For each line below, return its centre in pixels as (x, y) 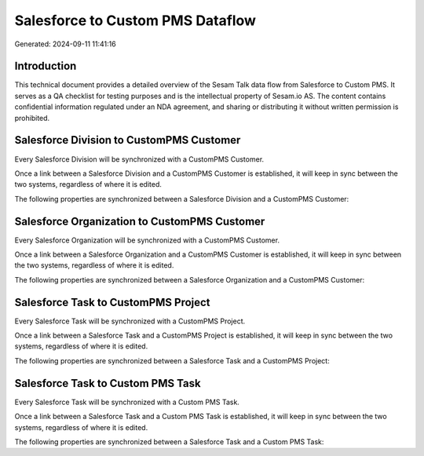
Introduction (46, 66)
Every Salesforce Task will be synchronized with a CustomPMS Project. (130, 321)
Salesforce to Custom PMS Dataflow (135, 20)
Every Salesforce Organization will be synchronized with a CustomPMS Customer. (147, 240)
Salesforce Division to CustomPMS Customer (128, 140)
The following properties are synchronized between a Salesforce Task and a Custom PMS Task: (169, 441)
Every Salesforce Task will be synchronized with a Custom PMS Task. (127, 402)
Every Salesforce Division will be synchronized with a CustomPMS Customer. (139, 159)
